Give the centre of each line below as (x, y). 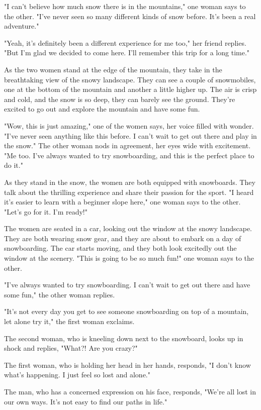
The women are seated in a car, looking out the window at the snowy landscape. (128, 228)
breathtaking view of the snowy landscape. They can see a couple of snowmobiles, (130, 79)
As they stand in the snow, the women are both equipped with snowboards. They (130, 182)
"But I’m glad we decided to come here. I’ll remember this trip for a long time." (127, 53)
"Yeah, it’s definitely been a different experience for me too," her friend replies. (125, 42)
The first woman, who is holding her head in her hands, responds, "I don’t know (127, 365)
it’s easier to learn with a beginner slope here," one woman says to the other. (122, 202)
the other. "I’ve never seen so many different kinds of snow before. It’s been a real (130, 16)
